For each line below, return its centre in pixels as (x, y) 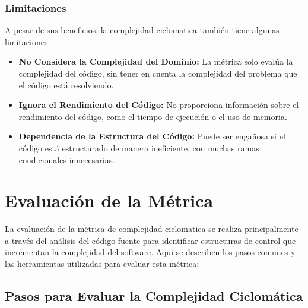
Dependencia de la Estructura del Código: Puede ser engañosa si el (152, 136)
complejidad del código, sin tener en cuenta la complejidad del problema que (158, 73)
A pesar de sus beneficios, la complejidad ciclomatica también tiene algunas (142, 30)
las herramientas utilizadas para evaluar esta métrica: (102, 264)
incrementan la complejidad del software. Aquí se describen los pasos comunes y (150, 252)
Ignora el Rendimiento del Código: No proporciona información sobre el (159, 105)
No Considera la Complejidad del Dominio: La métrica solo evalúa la (156, 61)
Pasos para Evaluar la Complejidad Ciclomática (154, 296)
